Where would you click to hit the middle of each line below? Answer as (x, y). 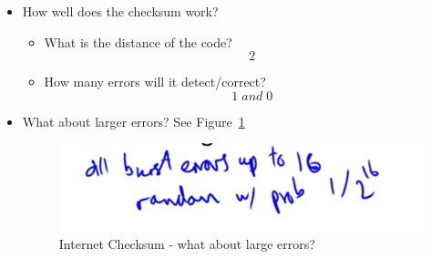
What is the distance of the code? (138, 41)
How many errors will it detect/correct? (155, 82)
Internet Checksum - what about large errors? (187, 243)
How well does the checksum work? (120, 11)
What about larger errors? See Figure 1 (133, 121)
